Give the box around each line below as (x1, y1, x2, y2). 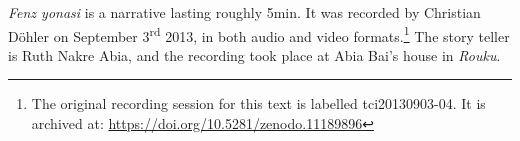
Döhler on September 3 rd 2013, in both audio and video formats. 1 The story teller (8, 22, 510, 46)
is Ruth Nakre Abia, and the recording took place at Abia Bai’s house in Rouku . (8, 44, 501, 65)
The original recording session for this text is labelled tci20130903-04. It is (31, 93, 486, 114)
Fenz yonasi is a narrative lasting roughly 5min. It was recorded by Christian (8, 2, 481, 22)
